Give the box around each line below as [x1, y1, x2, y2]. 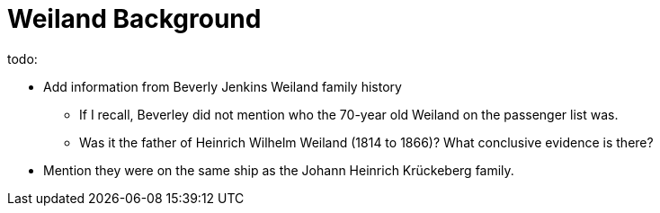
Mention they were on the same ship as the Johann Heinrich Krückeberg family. [43, 162, 514, 178]
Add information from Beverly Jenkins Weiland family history [43, 78, 402, 94]
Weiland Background [7, 4, 262, 34]
